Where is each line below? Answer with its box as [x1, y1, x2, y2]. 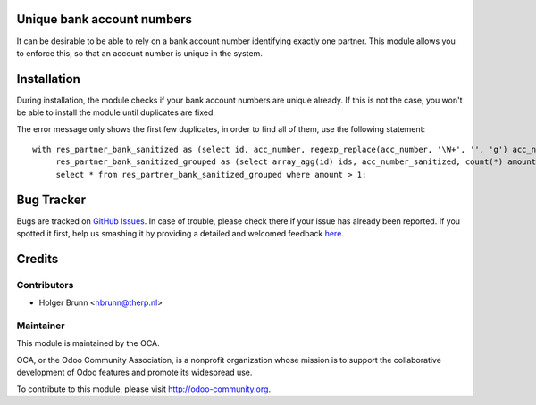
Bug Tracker [16, 192, 87, 207]
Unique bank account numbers [16, 12, 192, 27]
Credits [16, 251, 59, 267]
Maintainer [16, 319, 65, 332]
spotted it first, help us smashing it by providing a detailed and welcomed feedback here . [16, 228, 344, 239]
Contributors [16, 278, 74, 291]
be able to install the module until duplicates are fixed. [16, 107, 216, 118]
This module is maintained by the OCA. [16, 338, 160, 349]
